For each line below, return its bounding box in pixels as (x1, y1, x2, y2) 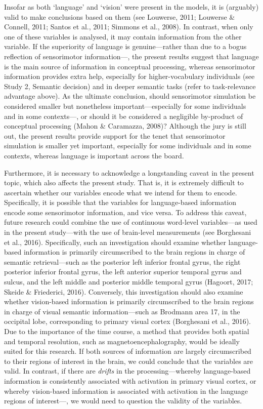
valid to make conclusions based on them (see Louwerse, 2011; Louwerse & (4, 11, 235, 22)
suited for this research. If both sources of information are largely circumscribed (4, 346, 251, 356)
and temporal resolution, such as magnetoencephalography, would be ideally (4, 336, 240, 346)
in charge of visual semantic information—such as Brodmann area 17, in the (4, 306, 240, 316)
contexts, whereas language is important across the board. (4, 150, 184, 160)
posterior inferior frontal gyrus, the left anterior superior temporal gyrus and (4, 266, 242, 277)
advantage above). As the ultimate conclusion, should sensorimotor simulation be (4, 91, 256, 101)
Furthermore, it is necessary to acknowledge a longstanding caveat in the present (4, 167, 254, 178)
